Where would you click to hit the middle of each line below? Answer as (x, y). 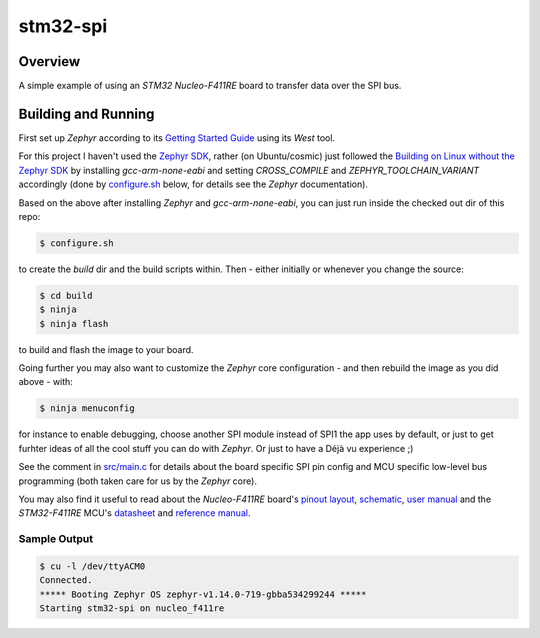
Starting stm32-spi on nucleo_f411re (132, 608)
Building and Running (86, 113)
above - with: (46, 382)
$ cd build (66, 295)
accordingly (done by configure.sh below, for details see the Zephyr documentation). (193, 184)
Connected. (66, 580)
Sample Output (56, 539)
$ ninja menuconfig (87, 408)
